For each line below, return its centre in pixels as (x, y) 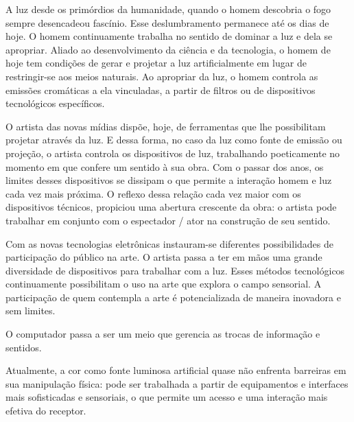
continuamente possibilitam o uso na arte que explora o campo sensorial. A (164, 284)
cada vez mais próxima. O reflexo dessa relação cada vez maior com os (153, 193)
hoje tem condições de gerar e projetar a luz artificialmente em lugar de (156, 63)
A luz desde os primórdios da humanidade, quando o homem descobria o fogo (168, 9)
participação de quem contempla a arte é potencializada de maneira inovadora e (173, 297)
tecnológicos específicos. (55, 103)
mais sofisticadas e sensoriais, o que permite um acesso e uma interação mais (167, 397)
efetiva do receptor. (46, 411)
